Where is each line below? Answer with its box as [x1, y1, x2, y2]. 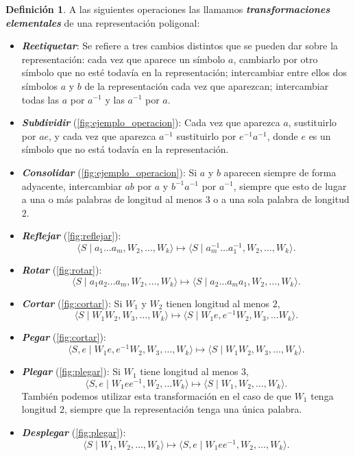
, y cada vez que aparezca [49, 128, 156, 143]
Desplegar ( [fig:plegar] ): [21, 424, 126, 439]
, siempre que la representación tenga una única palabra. [64, 402, 302, 416]
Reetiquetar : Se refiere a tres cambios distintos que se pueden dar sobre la [21, 38, 339, 53]
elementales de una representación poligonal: [5, 15, 200, 29]
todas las [21, 92, 60, 106]
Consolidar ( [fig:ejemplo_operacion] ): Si [21, 165, 197, 179]
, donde [267, 128, 298, 143]
